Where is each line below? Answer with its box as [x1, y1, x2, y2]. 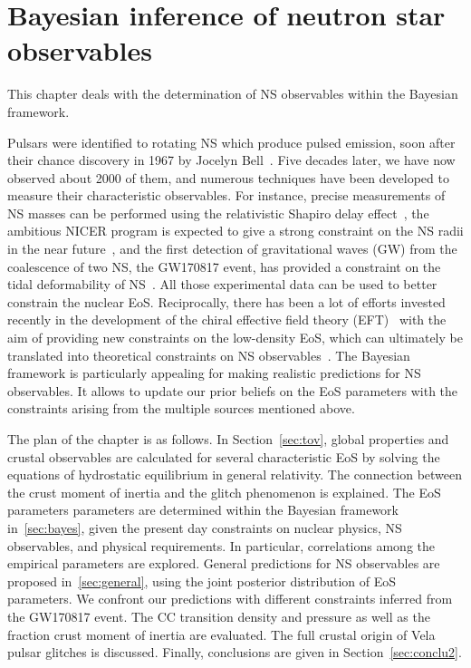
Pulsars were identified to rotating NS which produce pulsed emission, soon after [7, 132, 456, 151]
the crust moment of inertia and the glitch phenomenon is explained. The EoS [7, 482, 441, 501]
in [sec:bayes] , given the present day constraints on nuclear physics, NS [7, 518, 402, 537]
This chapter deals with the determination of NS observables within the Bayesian [7, 84, 458, 103]
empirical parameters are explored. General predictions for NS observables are [7, 554, 440, 573]
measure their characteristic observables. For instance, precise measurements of [7, 186, 446, 205]
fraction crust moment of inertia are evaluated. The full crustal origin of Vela [7, 624, 436, 644]
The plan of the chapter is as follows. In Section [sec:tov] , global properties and [7, 430, 449, 448]
